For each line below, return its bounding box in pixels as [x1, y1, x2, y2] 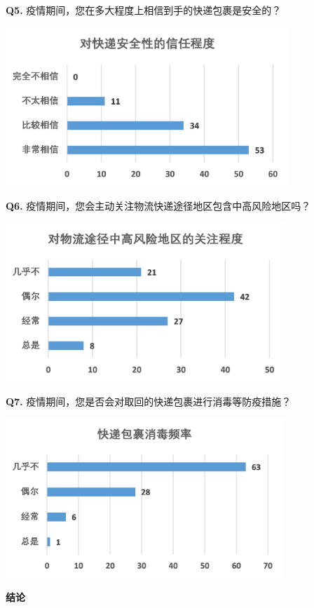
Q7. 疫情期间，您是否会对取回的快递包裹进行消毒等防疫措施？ [6, 393, 292, 408]
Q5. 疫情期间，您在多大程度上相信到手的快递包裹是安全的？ [6, 3, 282, 17]
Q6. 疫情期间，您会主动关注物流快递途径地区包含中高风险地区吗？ [6, 198, 311, 212]
